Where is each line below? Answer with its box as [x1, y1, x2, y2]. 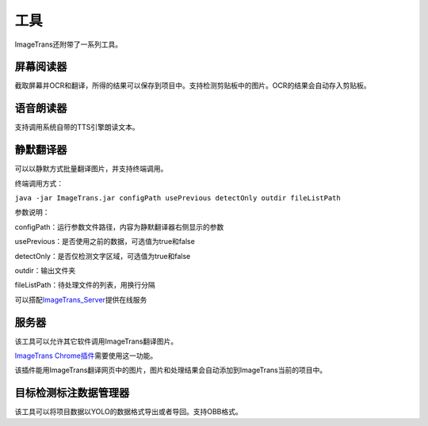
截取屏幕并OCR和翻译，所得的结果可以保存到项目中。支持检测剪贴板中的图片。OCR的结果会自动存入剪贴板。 [14, 81, 371, 90]
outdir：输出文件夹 [14, 266, 76, 275]
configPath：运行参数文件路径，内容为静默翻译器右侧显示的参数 [14, 222, 224, 231]
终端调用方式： [14, 178, 63, 188]
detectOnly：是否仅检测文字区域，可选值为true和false [14, 251, 191, 261]
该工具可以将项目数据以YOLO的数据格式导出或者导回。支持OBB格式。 [14, 407, 243, 416]
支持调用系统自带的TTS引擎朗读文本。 [14, 123, 140, 132]
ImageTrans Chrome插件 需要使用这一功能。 [14, 351, 158, 360]
